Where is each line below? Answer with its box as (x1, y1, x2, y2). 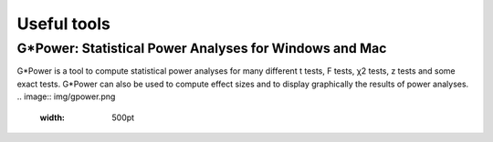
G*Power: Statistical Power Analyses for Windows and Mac (16, 40, 387, 56)
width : (39, 112, 66, 123)
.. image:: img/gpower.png (16, 91, 116, 102)
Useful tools (16, 14, 111, 34)
